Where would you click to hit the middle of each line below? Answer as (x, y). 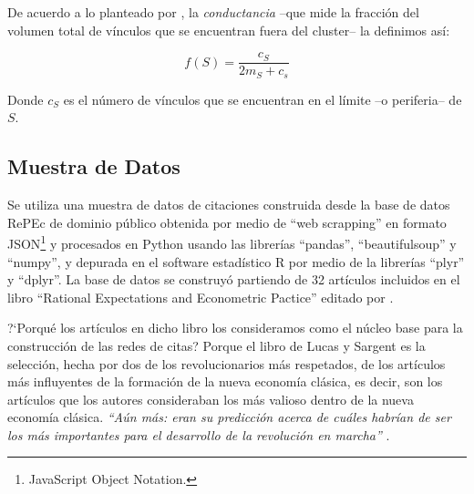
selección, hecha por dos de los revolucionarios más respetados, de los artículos (227, 363)
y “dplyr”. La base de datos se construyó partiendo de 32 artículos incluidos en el (234, 279)
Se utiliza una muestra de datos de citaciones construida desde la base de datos (229, 205)
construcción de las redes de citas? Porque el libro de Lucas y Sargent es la (216, 345)
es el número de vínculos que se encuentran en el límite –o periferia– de (263, 99)
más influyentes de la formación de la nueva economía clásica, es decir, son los (225, 381)
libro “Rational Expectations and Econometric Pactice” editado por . (201, 297)
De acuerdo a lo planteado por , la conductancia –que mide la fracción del (213, 12)
